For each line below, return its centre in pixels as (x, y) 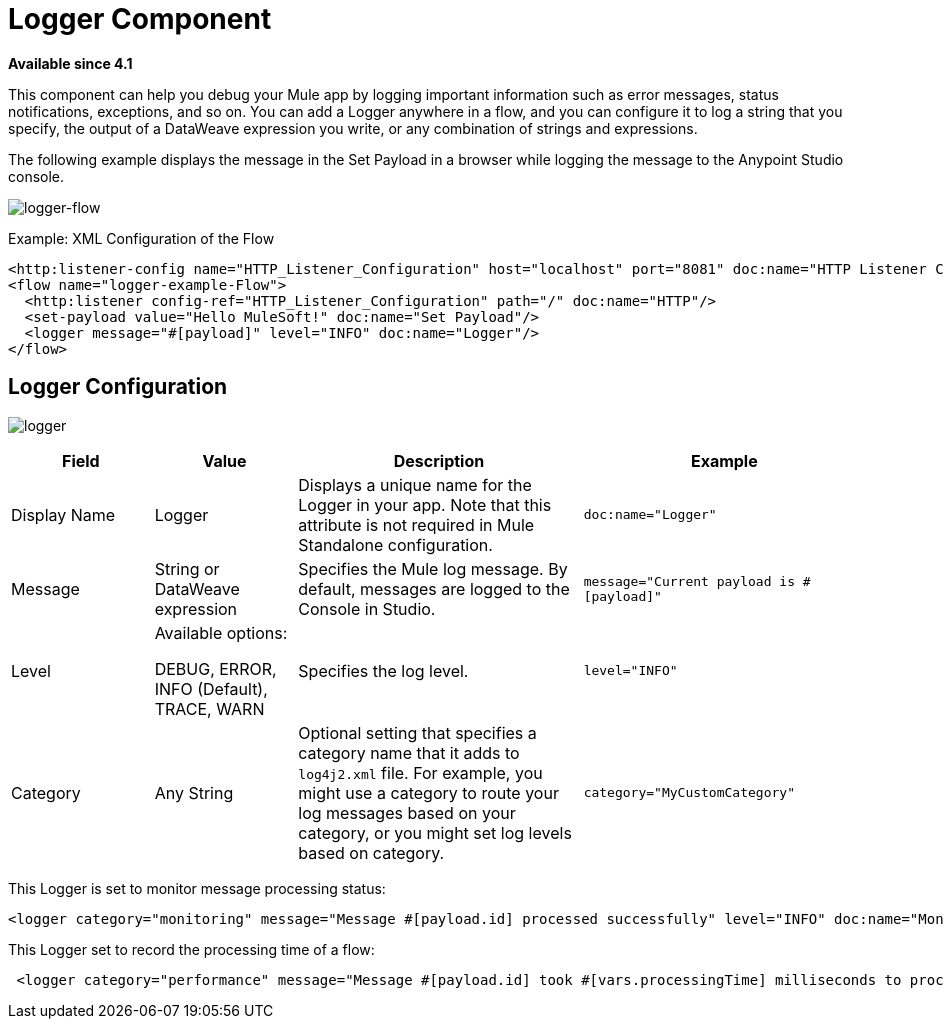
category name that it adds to (409, 752)
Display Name (63, 514)
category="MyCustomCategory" (689, 793)
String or (187, 568)
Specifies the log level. (383, 670)
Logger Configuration (118, 387)
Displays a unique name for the (415, 484)
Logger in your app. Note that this (425, 504)
